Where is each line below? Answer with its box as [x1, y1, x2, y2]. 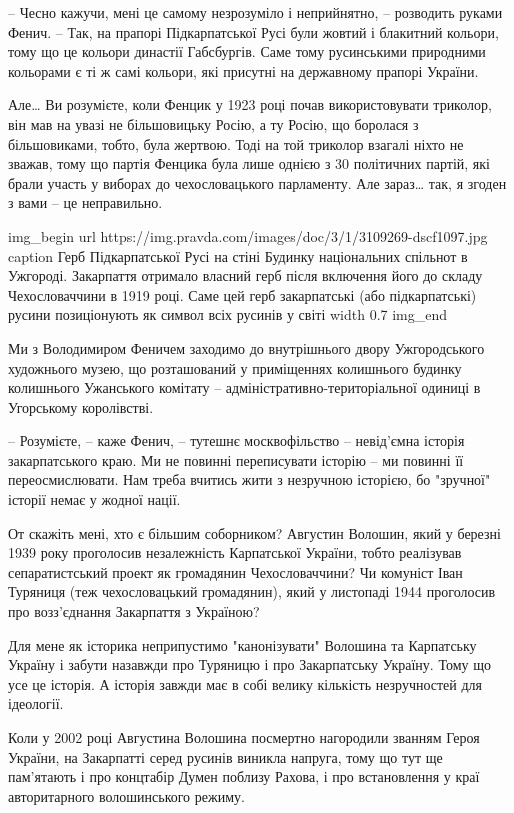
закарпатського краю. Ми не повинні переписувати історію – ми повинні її [8, 449, 464, 470]
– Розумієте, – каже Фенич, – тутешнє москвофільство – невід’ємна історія [8, 430, 465, 451]
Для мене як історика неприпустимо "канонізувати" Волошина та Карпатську [8, 634, 477, 655]
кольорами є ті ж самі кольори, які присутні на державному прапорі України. [8, 60, 479, 81]
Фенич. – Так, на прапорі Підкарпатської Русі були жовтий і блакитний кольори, [8, 21, 499, 42]
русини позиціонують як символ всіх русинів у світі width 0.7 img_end [8, 304, 448, 325]
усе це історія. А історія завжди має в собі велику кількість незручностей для [8, 673, 483, 694]
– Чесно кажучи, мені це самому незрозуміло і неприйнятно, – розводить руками [8, 2, 503, 22]
